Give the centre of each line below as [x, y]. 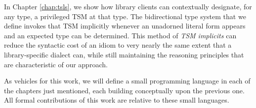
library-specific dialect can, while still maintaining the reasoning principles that [124, 54]
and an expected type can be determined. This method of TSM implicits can [120, 35]
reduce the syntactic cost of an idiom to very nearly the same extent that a [118, 45]
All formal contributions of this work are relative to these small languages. [117, 100]
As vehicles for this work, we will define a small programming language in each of [127, 81]
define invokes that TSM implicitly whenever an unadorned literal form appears [125, 26]
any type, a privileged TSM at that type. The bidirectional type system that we [125, 16]
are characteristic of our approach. [56, 64]
